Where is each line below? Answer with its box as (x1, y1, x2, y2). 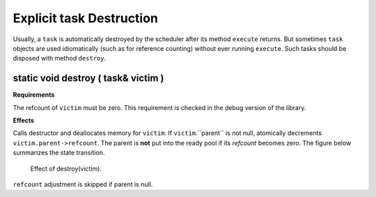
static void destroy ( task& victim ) (13, 72, 164, 84)
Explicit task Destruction (13, 10, 158, 26)
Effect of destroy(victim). (30, 164, 102, 173)
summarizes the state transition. (13, 148, 105, 157)
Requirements (13, 90, 55, 99)
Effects (13, 116, 35, 125)
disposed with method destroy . (13, 54, 107, 63)
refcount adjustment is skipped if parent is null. (13, 180, 153, 188)
